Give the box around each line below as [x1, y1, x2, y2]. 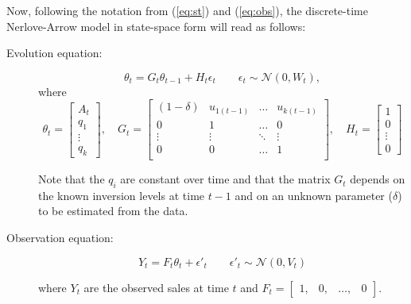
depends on [350, 171, 405, 187]
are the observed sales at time [83, 279, 229, 295]
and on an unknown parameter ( [235, 187, 393, 203]
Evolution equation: [6, 44, 103, 61]
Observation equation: [6, 229, 114, 246]
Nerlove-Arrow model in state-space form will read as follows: [6, 17, 306, 34]
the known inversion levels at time [38, 187, 205, 203]
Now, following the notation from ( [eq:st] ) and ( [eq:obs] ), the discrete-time [6, 2, 368, 18]
